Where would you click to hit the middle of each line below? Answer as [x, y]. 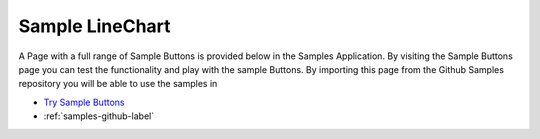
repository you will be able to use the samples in [118, 84]
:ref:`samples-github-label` [99, 116]
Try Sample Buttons [84, 102]
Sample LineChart [94, 26]
